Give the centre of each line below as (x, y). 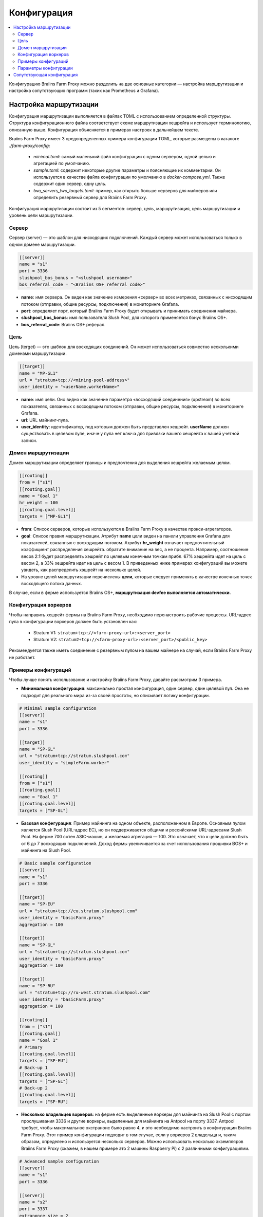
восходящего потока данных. (52, 584)
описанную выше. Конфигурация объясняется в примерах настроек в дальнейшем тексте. (104, 129)
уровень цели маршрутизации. (41, 215)
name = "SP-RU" (37, 986)
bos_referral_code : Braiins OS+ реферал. (63, 324)
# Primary (31, 1047)
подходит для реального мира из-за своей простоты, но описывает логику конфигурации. (116, 695)
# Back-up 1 (34, 1068)
